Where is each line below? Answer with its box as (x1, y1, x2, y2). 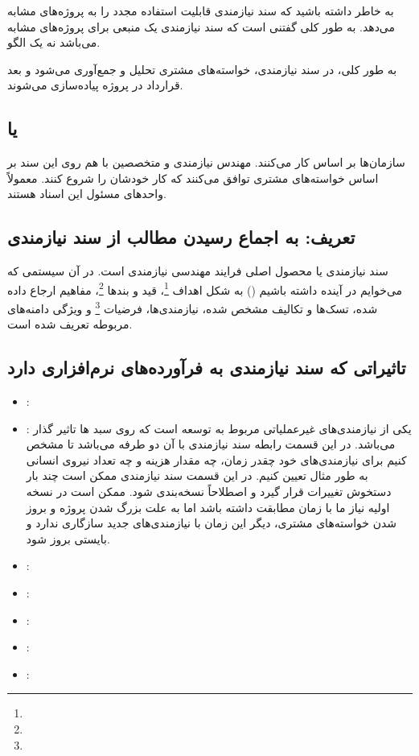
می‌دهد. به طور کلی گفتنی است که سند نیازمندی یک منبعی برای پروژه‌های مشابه (7, 18, 396, 35)
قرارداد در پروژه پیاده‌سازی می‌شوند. (7, 76, 183, 93)
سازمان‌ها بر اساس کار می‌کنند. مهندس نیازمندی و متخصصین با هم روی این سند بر (7, 154, 405, 171)
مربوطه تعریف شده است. (7, 316, 133, 333)
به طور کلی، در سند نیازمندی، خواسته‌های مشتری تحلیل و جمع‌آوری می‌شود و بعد (7, 60, 397, 77)
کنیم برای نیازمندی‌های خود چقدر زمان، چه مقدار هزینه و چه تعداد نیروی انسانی (26, 451, 407, 468)
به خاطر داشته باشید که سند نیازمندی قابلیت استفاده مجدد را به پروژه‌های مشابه (7, 2, 394, 19)
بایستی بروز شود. (26, 530, 110, 547)
